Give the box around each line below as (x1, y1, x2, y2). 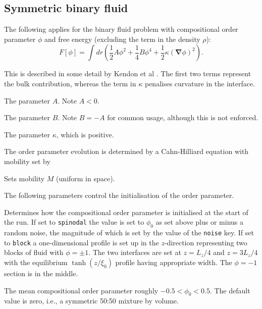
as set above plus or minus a (155, 217, 243, 227)
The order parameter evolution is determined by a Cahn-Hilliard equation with (4, 146, 249, 157)
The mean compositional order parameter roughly (4, 285, 159, 295)
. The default (209, 285, 250, 295)
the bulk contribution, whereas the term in (4, 78, 136, 88)
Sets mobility (4, 173, 45, 183)
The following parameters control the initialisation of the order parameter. (4, 190, 234, 200)
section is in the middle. (4, 268, 78, 279)
